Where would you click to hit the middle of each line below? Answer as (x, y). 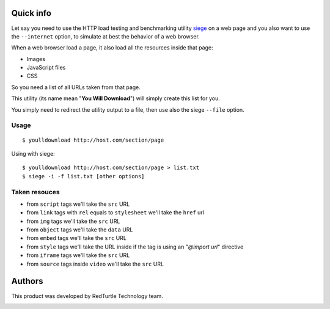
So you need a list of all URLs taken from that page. (76, 87)
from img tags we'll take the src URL (73, 221)
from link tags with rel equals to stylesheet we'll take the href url (116, 213)
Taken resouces (36, 192)
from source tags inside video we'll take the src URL (95, 264)
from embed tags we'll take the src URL (76, 238)
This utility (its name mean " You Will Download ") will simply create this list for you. (116, 98)
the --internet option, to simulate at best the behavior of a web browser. (105, 36)
